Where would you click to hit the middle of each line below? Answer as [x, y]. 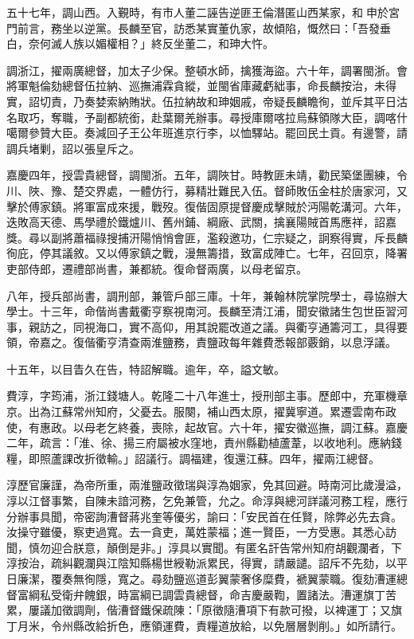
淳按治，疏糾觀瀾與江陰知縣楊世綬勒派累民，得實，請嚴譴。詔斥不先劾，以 [201, 563]
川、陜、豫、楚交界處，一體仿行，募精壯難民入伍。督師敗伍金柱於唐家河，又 [207, 190]
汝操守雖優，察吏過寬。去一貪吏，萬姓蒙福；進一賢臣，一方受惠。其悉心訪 [201, 532]
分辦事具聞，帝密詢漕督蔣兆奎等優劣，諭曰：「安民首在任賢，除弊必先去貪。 [204, 516]
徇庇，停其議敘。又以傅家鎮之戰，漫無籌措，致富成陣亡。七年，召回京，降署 [207, 253]
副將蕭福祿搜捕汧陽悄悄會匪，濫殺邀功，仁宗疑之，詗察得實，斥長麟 [229, 237]
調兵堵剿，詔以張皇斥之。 [73, 148]
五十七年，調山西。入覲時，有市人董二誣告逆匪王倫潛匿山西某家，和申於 [197, 12]
